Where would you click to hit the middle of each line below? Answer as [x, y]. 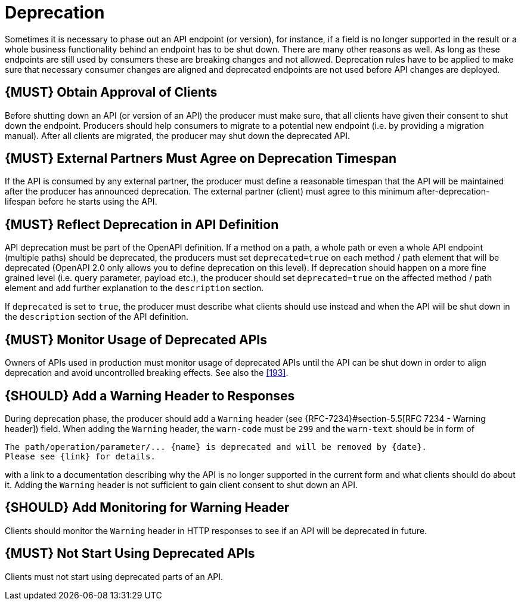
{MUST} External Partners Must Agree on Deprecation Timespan [201, 159]
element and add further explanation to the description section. [134, 288]
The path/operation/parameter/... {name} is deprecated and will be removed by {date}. [216, 447]
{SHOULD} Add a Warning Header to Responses [150, 396]
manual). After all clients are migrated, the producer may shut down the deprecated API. [177, 135]
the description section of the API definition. [97, 317]
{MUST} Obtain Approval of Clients [111, 92]
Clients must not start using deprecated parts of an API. [114, 576]
